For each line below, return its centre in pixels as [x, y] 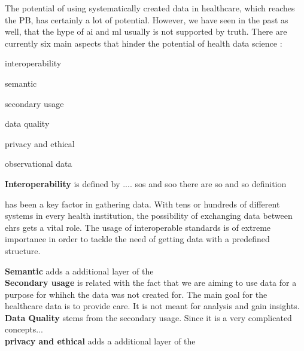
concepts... [24, 329]
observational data [39, 164]
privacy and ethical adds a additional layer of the [100, 341]
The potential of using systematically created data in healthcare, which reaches [150, 8]
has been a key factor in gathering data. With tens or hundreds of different [142, 204]
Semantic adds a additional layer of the [79, 271]
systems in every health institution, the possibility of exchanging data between [149, 216]
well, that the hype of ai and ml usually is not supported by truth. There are [146, 31]
